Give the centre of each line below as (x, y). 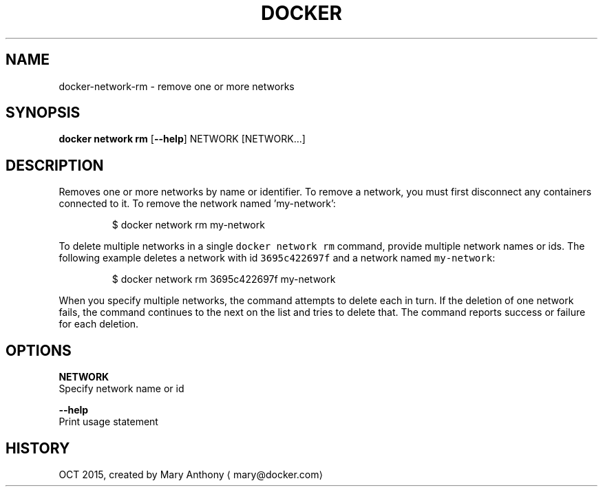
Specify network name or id (121, 389)
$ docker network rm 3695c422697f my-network (224, 279)
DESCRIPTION (55, 165)
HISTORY (38, 448)
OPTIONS (39, 350)
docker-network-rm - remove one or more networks (177, 86)
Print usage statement (108, 422)
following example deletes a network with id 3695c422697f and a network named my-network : (277, 258)
